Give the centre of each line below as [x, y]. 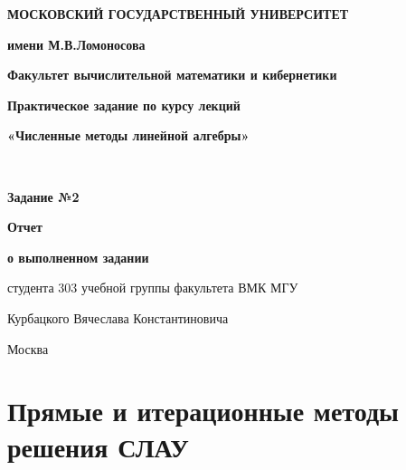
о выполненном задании [78, 257]
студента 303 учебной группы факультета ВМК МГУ [153, 288]
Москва [28, 348]
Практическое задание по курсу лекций [124, 105]
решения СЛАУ [98, 446]
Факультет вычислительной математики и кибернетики [172, 75]
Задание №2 [43, 196]
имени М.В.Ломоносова [76, 44]
